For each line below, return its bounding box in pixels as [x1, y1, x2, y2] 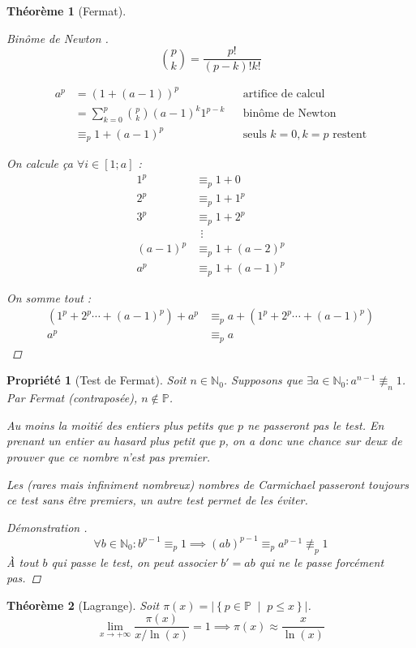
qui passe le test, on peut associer [51, 553, 217, 570]
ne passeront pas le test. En [247, 416, 384, 433]
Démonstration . [6, 518, 88, 535]
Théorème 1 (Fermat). [6, 2, 127, 19]
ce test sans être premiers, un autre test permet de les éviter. [6, 491, 308, 509]
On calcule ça [6, 155, 73, 172]
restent [332, 128, 367, 140]
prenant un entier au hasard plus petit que [6, 432, 216, 449]
